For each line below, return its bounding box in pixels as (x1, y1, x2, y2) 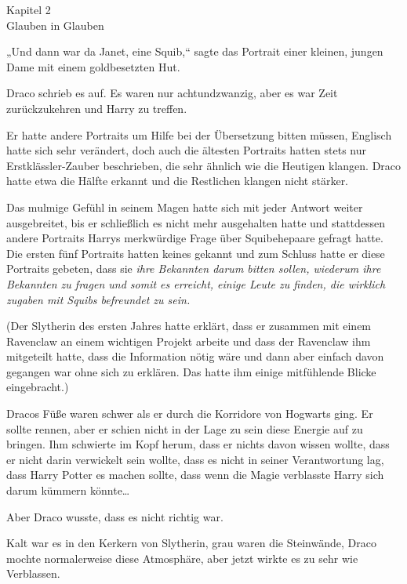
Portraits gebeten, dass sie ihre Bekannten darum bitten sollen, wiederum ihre (6, 260, 381, 277)
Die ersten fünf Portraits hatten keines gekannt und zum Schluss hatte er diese (6, 245, 385, 261)
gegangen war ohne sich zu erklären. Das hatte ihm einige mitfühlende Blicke (6, 363, 376, 379)
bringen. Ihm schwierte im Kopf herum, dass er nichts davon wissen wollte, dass (6, 436, 390, 452)
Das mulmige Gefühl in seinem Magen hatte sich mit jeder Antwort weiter (6, 198, 363, 215)
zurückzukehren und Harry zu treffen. (6, 100, 187, 116)
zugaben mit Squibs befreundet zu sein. (6, 291, 191, 307)
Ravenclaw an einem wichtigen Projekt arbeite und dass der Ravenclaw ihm (6, 332, 371, 349)
